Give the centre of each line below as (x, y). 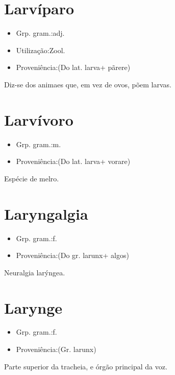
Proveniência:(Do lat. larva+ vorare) (73, 161)
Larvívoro (39, 119)
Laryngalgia (46, 213)
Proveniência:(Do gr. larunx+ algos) (72, 255)
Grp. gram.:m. (39, 144)
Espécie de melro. (32, 178)
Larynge (33, 307)
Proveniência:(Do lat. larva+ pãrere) (73, 67)
